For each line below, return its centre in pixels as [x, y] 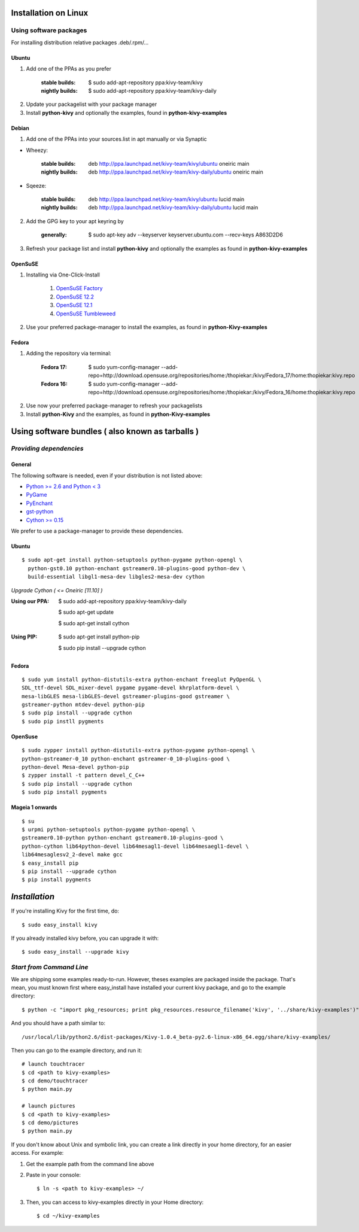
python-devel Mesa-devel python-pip [75, 767]
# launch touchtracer [53, 1064]
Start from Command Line [50, 968]
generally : [54, 235]
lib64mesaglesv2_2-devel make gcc [72, 855]
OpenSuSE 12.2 [75, 297]
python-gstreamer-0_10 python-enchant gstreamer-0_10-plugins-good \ [126, 759]
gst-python [40, 512]
